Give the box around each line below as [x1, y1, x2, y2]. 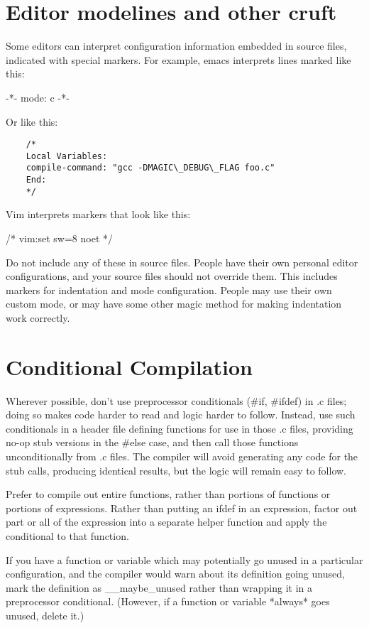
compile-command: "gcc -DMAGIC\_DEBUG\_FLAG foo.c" [26, 163, 275, 173]
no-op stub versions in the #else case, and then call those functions [6, 435, 299, 450]
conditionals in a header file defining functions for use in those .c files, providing [6, 421, 353, 435]
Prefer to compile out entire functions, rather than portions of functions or [6, 487, 331, 502]
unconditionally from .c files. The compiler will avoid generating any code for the [6, 449, 358, 464]
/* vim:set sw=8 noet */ [6, 230, 114, 245]
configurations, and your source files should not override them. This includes [6, 269, 338, 283]
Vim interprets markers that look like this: [6, 207, 191, 222]
